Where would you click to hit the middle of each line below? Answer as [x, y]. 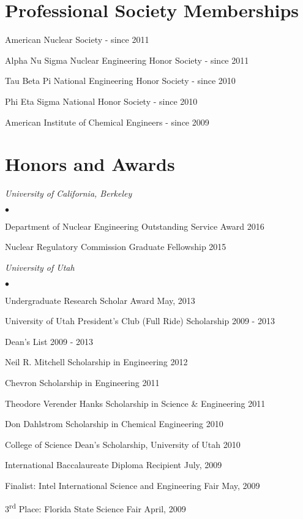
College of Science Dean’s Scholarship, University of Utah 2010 [123, 444]
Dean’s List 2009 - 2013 [49, 341]
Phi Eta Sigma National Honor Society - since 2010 [101, 101]
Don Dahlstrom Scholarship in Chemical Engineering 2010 [114, 424]
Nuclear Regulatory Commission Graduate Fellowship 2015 [116, 247]
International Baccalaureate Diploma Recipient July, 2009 [114, 465]
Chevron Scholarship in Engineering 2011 [82, 382]
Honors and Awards [90, 164]
